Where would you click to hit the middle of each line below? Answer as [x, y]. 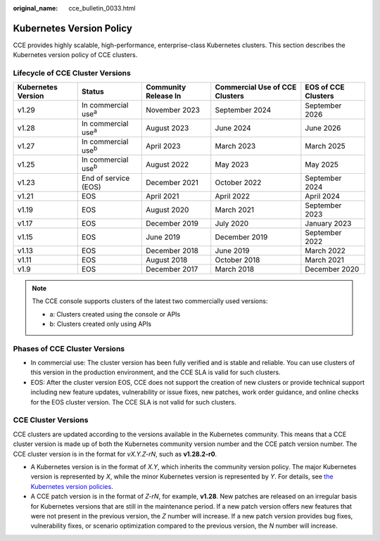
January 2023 [328, 223]
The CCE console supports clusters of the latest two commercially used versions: [150, 301]
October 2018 [237, 260]
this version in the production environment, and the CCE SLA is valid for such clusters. [156, 372]
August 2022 [167, 164]
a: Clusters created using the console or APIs [115, 314]
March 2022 [325, 250]
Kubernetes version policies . [72, 486]
